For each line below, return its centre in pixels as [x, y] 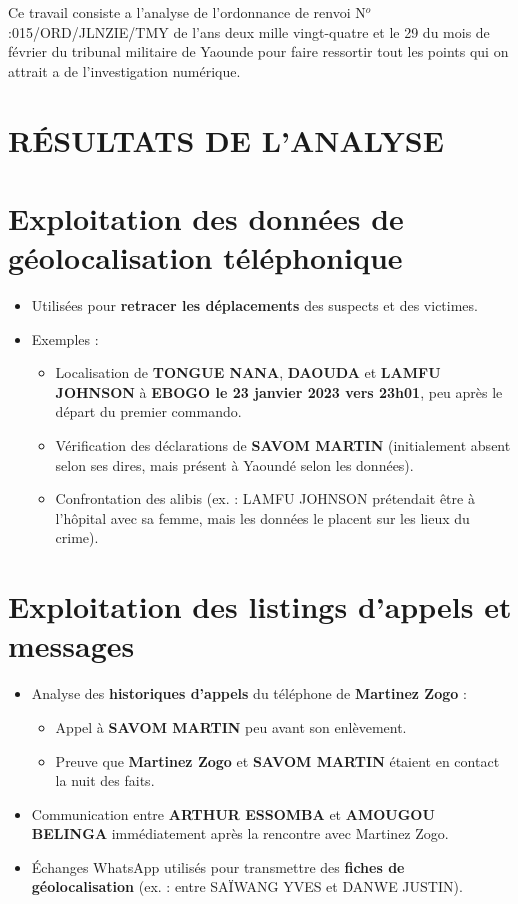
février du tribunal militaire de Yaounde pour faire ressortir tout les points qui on [258, 51]
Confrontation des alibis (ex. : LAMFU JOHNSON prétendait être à [265, 498]
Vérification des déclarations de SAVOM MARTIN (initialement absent [283, 445]
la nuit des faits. [105, 780]
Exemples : [65, 338]
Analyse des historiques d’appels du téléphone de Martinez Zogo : [249, 693]
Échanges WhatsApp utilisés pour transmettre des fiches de [218, 866]
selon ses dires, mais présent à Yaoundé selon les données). [234, 464]
